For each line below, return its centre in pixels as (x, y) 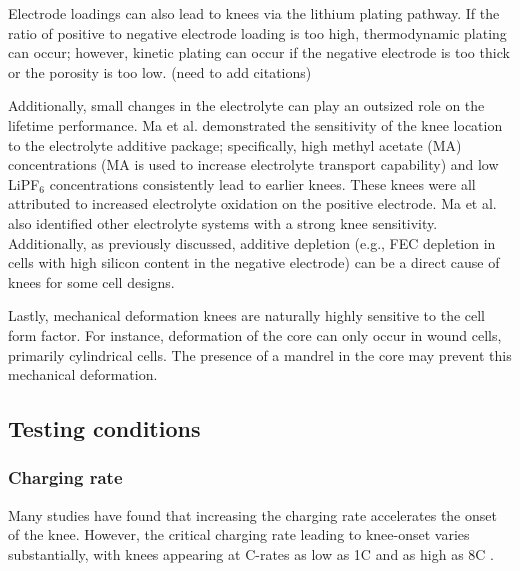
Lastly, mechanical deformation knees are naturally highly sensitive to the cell (247, 315)
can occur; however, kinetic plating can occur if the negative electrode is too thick (259, 52)
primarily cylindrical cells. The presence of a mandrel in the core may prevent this (260, 354)
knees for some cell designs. (91, 281)
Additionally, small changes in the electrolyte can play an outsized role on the (246, 105)
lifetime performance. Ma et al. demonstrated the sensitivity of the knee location (255, 124)
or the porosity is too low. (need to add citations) (160, 71)
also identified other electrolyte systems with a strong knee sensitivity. (223, 222)
